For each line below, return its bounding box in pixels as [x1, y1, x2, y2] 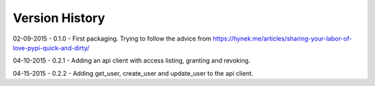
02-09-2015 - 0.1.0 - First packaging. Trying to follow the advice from [12, 34, 212, 43]
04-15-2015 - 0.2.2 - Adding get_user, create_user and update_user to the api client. [12, 69, 253, 77]
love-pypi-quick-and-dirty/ [12, 43, 90, 52]
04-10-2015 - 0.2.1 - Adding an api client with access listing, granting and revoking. [12, 56, 251, 65]
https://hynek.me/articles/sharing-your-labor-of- [212, 34, 352, 43]
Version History [12, 10, 106, 25]
